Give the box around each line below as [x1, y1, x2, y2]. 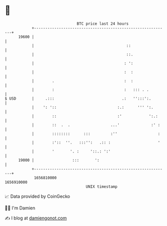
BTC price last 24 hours [76, 21, 129, 26]
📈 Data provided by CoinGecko [5, 193, 70, 199]
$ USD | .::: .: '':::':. [5, 96, 151, 101]
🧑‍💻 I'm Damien [5, 205, 36, 211]
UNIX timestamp [86, 184, 118, 189]
